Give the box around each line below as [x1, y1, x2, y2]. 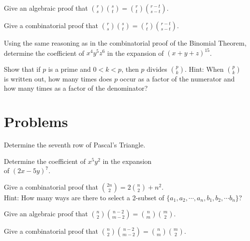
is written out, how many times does [4, 73, 112, 83]
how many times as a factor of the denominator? [4, 83, 148, 93]
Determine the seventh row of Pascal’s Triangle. [4, 140, 146, 149]
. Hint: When [185, 64, 224, 74]
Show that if [4, 64, 41, 74]
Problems [4, 112, 68, 131]
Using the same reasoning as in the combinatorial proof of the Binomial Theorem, [4, 38, 247, 48]
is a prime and [48, 64, 91, 74]
